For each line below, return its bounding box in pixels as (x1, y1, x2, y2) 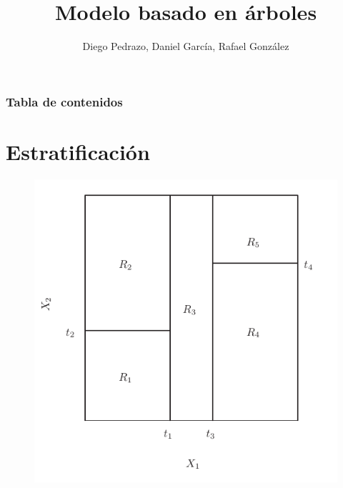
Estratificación (6, 136, 150, 166)
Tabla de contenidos (6, 92, 123, 110)
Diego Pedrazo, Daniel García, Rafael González (82, 39, 289, 54)
